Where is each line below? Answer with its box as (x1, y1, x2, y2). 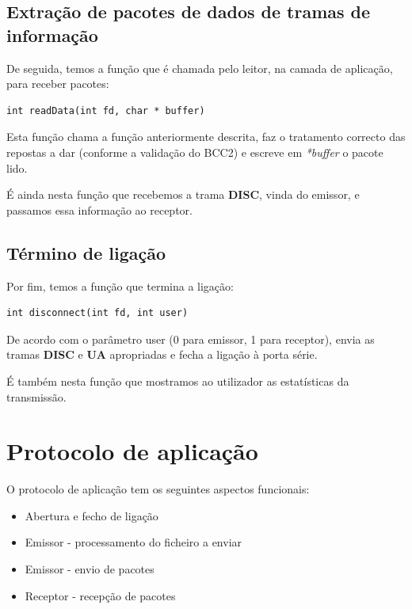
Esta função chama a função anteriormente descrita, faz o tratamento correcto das (6, 128, 406, 145)
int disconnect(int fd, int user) (6, 307, 189, 319)
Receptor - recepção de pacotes (25, 587, 176, 603)
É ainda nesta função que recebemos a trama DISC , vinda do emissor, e (6, 186, 360, 203)
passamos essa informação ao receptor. (6, 201, 193, 218)
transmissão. (6, 388, 67, 405)
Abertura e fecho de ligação (25, 507, 158, 523)
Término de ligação (6, 240, 166, 265)
